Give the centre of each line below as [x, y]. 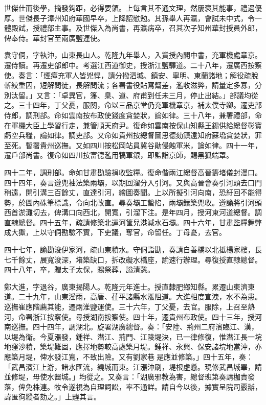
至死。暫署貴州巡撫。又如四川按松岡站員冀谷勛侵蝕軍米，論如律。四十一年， [133, 145]
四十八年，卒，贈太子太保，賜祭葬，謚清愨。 [79, 269]
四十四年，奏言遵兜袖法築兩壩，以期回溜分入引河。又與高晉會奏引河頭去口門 [133, 182]
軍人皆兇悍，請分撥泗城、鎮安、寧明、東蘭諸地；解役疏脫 [161, 75]
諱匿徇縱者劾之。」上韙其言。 [52, 397]
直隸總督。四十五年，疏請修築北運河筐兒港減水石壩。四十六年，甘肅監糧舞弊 [133, 222]
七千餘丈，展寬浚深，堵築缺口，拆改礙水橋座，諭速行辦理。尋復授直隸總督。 [133, 259]
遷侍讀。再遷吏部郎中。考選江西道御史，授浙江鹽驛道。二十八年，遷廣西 [126, 65]
